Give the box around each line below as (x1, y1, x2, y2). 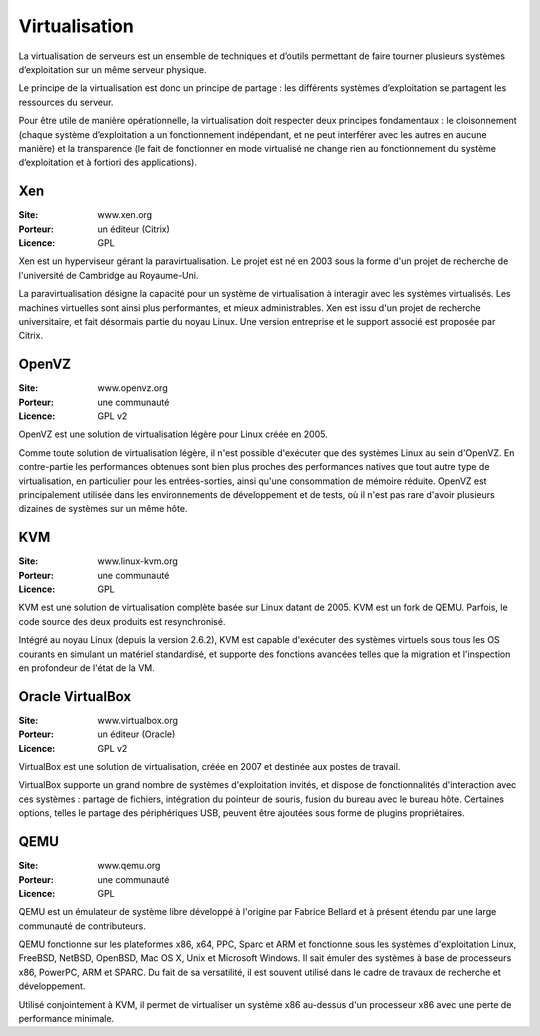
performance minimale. (18, 1013, 115, 1025)
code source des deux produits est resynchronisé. (18, 615, 226, 627)
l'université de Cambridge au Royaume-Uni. (18, 269, 199, 281)
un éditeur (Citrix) (97, 223, 170, 235)
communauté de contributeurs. (18, 920, 147, 932)
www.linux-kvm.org (97, 555, 179, 567)
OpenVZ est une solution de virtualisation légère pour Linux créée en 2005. (18, 428, 329, 440)
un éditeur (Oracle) (97, 728, 176, 740)
